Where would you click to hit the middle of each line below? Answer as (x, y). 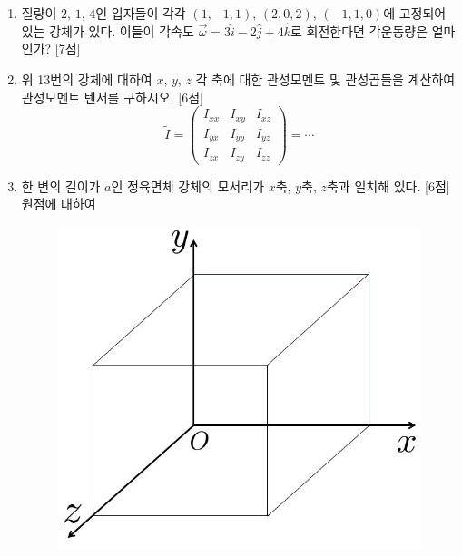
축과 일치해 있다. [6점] (388, 185)
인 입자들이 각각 (141, 13)
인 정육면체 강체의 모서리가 (188, 185)
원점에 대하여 (59, 204)
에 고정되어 (415, 13)
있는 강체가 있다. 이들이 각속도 (108, 30)
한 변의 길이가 (61, 185)
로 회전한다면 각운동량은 (359, 30)
